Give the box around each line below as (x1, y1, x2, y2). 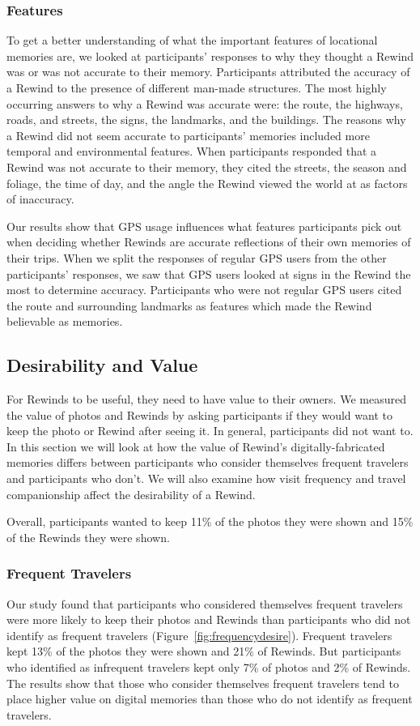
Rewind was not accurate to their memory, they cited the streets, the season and (6, 158, 407, 175)
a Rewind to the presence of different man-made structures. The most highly (6, 79, 387, 96)
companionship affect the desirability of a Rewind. (6, 485, 256, 502)
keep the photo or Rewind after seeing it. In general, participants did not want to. (6, 422, 414, 439)
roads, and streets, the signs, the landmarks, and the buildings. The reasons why (6, 111, 406, 128)
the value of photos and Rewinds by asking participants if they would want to (6, 406, 392, 423)
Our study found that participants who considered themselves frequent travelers (6, 595, 403, 612)
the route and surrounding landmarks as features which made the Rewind (6, 297, 372, 314)
